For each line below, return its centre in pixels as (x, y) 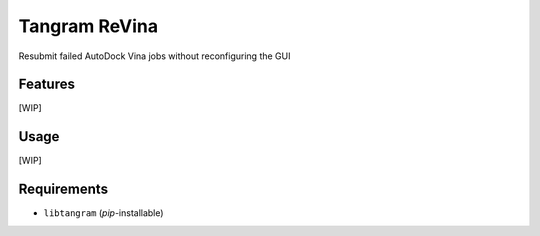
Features (46, 84)
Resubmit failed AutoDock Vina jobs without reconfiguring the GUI (154, 56)
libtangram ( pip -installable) (103, 213)
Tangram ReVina (88, 26)
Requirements (63, 189)
